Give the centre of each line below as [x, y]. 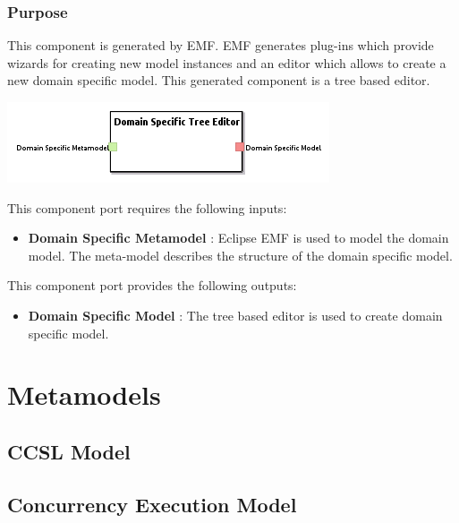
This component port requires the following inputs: [147, 207]
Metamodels [84, 394]
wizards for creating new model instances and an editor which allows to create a [227, 62]
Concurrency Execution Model [152, 504]
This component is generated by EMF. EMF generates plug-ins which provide [221, 45]
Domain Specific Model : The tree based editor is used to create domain [235, 315]
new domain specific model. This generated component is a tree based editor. [219, 80]
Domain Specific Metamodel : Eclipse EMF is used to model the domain [238, 238]
